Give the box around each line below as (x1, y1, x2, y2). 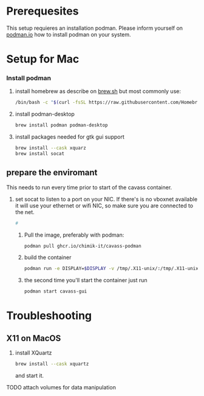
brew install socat (15, 151, 65, 157)
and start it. (15, 372, 44, 380)
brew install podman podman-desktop (15, 122, 108, 128)
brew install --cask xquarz (15, 145, 86, 151)
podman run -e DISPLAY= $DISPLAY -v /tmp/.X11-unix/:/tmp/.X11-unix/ (24, 266, 202, 272)
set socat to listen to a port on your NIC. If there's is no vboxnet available (15, 195, 198, 203)
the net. (15, 208, 35, 215)
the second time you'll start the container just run (24, 277, 148, 284)
